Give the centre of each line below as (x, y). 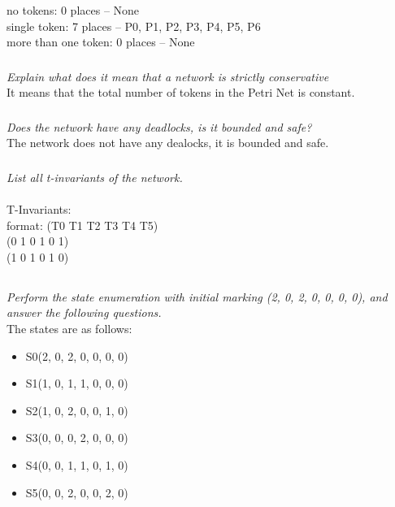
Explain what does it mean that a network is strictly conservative (168, 76)
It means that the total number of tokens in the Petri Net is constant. (181, 92)
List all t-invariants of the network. (95, 177)
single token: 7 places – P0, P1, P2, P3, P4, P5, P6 (134, 26)
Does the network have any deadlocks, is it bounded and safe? (159, 126)
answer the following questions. (84, 312)
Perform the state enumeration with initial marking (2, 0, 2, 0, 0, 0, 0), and (197, 296)
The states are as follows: (69, 329)
